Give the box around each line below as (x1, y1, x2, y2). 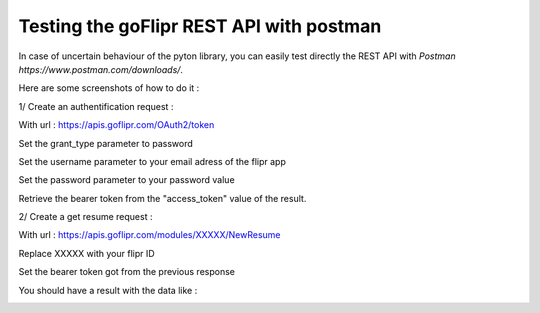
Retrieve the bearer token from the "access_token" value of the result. (18, 192, 307, 204)
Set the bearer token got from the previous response (18, 266, 235, 278)
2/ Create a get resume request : (18, 211, 153, 223)
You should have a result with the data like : (18, 284, 198, 296)
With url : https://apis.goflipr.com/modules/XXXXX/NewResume (18, 229, 281, 241)
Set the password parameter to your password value (18, 174, 235, 186)
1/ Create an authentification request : (18, 100, 174, 112)
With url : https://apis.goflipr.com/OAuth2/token (18, 119, 215, 131)
